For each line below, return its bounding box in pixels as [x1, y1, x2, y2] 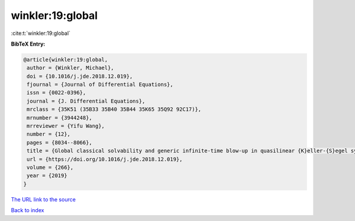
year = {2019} [27, 172, 67, 179]
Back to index [11, 207, 44, 214]
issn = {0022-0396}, [27, 89, 86, 96]
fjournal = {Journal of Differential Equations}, [27, 81, 174, 88]
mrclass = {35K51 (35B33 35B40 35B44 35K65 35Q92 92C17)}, [27, 106, 202, 113]
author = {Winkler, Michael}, [27, 65, 115, 71]
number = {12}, [27, 131, 71, 137]
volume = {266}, [27, 164, 74, 171]
